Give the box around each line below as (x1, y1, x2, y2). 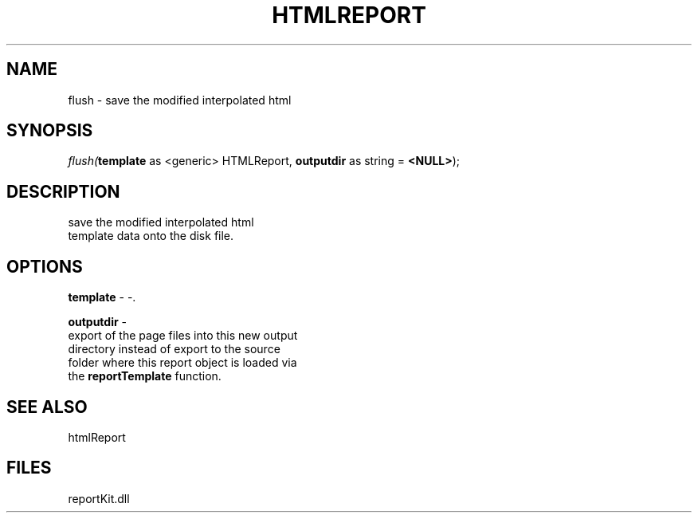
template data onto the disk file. (68, 229, 234, 243)
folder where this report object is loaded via (68, 356, 297, 370)
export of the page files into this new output (68, 328, 298, 343)
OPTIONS (6, 256, 83, 277)
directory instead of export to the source (68, 342, 280, 356)
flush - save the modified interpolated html (68, 92, 292, 107)
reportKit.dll (68, 491, 130, 505)
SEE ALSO (6, 396, 88, 417)
